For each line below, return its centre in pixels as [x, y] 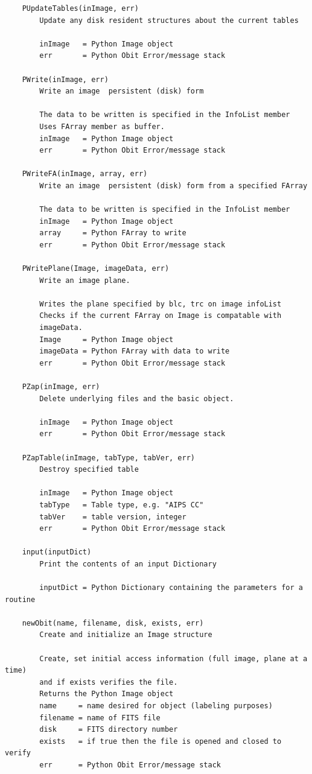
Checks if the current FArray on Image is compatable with [161, 316]
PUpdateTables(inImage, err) [80, 8]
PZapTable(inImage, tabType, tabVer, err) [108, 458]
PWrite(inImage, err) [65, 79]
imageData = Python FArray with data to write [135, 351]
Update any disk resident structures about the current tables [169, 20]
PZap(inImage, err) [61, 387]
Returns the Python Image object [107, 694]
